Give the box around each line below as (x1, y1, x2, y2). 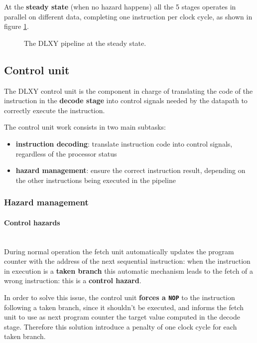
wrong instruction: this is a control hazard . (4, 275, 141, 286)
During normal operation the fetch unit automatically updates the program (4, 246, 234, 256)
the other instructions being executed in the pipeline (15, 174, 176, 185)
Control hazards (4, 217, 60, 227)
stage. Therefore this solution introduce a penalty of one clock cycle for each (4, 321, 237, 332)
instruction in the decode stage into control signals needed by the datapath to (4, 95, 248, 106)
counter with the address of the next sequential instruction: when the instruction (4, 256, 251, 266)
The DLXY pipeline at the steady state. (24, 37, 146, 48)
